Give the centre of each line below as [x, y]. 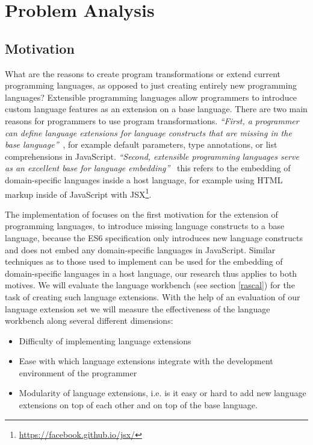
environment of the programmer [78, 372]
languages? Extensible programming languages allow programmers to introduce [151, 97]
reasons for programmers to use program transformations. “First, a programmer [152, 120]
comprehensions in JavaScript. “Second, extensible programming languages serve [152, 156]
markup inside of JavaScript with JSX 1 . [78, 193]
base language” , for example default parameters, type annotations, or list [141, 144]
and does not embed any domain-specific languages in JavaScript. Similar [140, 249]
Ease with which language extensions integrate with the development [146, 361]
